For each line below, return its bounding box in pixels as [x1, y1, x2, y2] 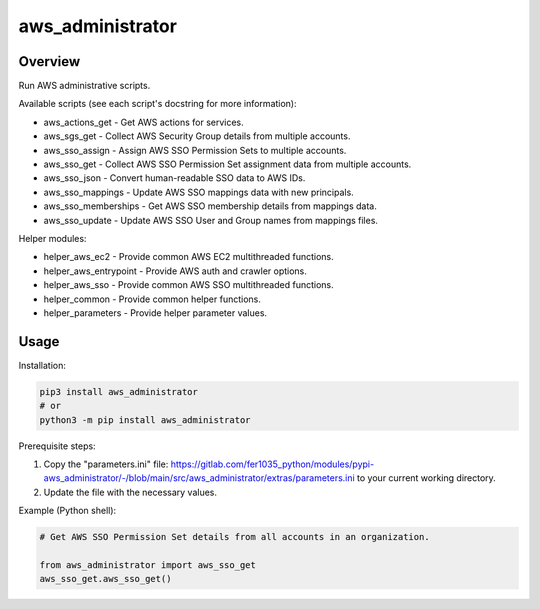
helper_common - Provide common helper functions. [43, 293, 262, 305]
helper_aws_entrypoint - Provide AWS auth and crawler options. [43, 265, 307, 277]
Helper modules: [18, 232, 87, 244]
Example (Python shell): [18, 505, 117, 517]
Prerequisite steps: [18, 440, 96, 452]
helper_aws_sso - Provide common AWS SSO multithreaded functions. [43, 279, 334, 291]
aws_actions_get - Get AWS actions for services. [43, 116, 244, 128]
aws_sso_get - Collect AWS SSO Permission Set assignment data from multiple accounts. [43, 158, 412, 170]
